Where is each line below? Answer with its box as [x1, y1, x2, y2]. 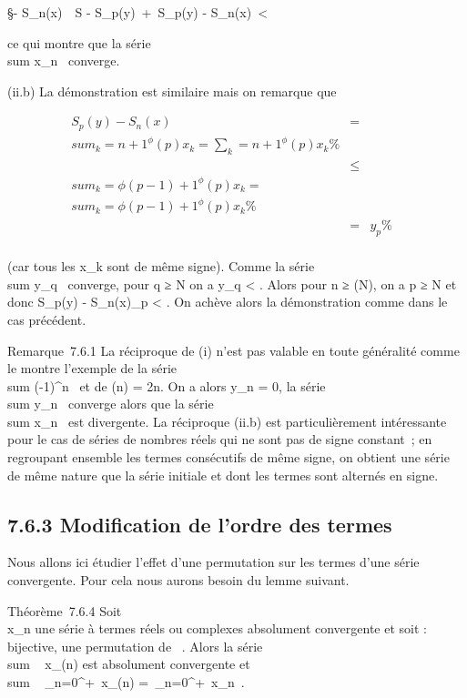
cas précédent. [7, 309, 86, 329]
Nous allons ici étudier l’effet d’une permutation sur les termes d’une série [7, 552, 420, 572]
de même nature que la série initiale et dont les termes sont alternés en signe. [7, 465, 439, 484]
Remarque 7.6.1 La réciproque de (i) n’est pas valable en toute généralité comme [7, 340, 460, 359]
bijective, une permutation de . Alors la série [7, 636, 263, 655]
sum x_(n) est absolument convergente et [7, 654, 250, 673]
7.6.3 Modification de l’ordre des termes [7, 510, 392, 538]
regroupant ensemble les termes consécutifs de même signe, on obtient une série [7, 448, 450, 467]
